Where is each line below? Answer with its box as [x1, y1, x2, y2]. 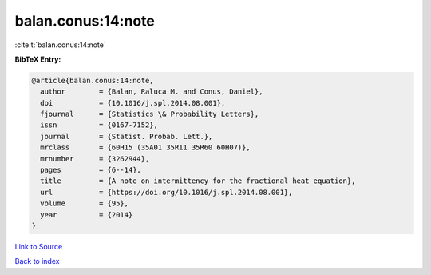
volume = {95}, [40, 199, 129, 208]
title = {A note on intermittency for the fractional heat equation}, [40, 177, 356, 185]
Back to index [14, 257, 60, 266]
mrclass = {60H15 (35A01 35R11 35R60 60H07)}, [40, 143, 251, 152]
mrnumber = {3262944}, [40, 154, 150, 163]
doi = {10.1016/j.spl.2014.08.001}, [40, 98, 226, 107]
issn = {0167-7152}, [40, 121, 159, 130]
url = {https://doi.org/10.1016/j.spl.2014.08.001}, [40, 188, 293, 197]
